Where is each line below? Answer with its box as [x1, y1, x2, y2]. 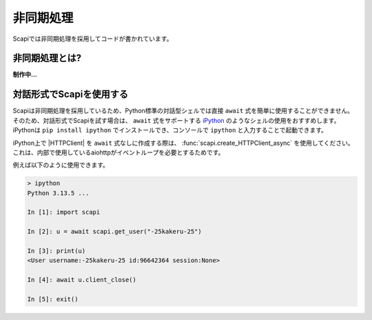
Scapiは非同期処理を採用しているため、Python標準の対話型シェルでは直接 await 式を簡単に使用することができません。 [12, 107, 354, 115]
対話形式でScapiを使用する [12, 88, 129, 100]
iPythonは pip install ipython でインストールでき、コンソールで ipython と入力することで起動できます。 [12, 126, 327, 134]
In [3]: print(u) [27, 247, 86, 255]
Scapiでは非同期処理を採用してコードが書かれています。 [12, 34, 173, 43]
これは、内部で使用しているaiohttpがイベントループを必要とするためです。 [12, 148, 225, 157]
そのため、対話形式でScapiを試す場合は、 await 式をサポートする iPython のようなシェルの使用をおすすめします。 [12, 116, 340, 124]
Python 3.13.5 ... [27, 189, 90, 197]
